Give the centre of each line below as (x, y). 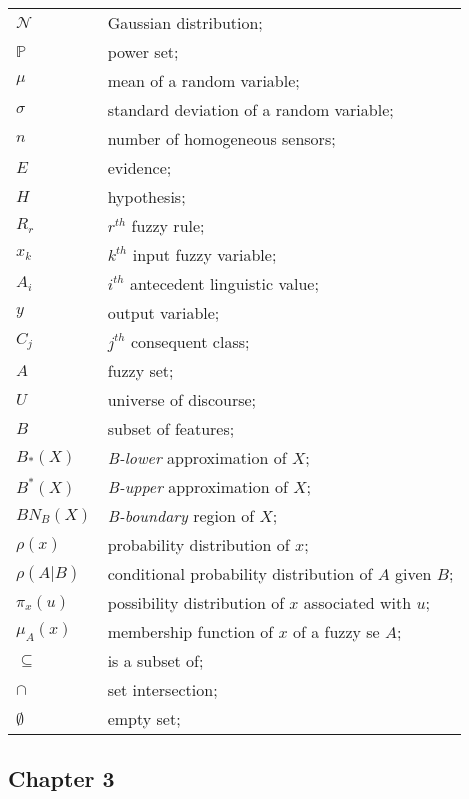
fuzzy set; (140, 370)
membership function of (190, 631)
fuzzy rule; (168, 225)
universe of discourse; (182, 399)
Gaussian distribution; (185, 22)
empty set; (144, 718)
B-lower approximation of (197, 457)
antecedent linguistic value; (224, 283)
